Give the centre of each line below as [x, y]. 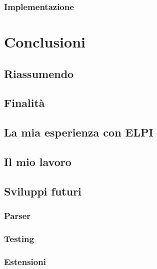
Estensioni [25, 261]
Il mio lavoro [38, 161]
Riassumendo [39, 73]
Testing [19, 238]
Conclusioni [45, 42]
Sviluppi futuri [43, 191]
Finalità [24, 103]
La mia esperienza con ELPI [79, 132]
